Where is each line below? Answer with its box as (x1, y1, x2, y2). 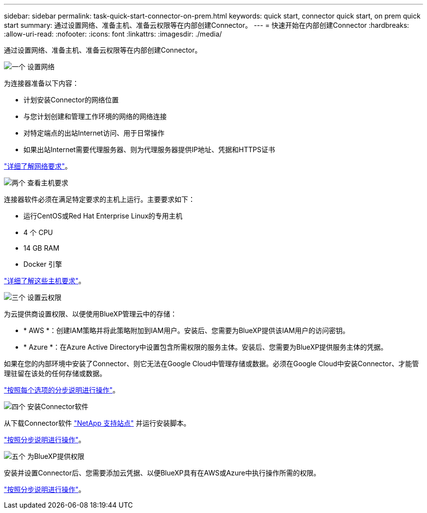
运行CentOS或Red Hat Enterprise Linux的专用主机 (23, 212, 183, 220)
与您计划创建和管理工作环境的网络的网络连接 (23, 112, 167, 120)
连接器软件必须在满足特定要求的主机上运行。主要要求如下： (4, 195, 195, 203)
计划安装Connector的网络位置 (23, 96, 119, 104)
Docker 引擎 (23, 260, 62, 268)
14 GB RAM (23, 244, 59, 252)
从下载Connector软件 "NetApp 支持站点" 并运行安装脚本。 (4, 419, 191, 427)
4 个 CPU (23, 228, 53, 237)
